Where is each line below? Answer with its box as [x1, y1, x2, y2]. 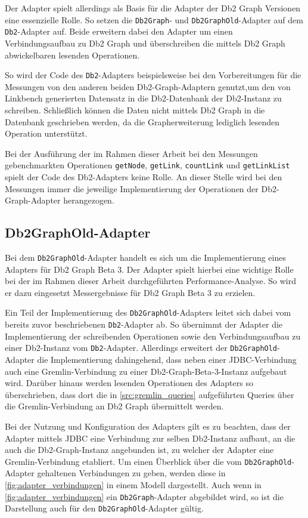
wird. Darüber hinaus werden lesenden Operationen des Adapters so [5, 377, 253, 389]
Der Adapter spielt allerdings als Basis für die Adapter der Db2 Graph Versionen [5, 2, 301, 14]
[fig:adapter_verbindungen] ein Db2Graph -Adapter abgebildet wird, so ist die [5, 490, 284, 502]
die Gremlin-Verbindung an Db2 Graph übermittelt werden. [5, 400, 224, 412]
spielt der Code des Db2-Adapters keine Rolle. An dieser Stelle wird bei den [5, 170, 282, 183]
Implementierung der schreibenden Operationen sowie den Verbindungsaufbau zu [5, 329, 301, 342]
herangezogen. [63, 194, 114, 206]
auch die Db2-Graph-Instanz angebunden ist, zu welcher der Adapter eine [5, 443, 274, 456]
